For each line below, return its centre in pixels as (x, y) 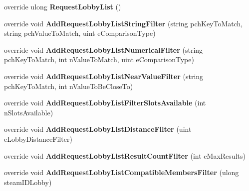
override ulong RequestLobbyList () (63, 6)
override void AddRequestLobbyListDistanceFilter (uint (98, 129)
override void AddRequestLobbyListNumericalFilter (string (104, 49)
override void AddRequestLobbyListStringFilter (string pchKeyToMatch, (124, 23)
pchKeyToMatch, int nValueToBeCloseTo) (69, 86)
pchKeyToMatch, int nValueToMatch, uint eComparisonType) (99, 59)
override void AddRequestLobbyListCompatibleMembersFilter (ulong (122, 172)
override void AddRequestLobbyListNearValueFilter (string (104, 76)
